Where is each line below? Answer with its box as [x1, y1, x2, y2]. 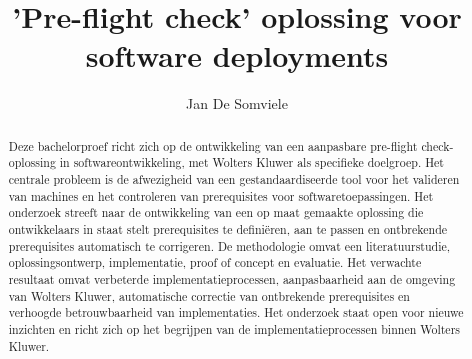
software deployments [85, 35, 389, 76]
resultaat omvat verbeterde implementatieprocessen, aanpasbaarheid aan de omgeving [8, 270, 456, 287]
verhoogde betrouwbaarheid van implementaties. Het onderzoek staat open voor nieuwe [8, 304, 464, 321]
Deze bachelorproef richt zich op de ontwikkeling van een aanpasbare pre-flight [8, 137, 418, 154]
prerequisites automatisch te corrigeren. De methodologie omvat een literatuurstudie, [8, 237, 451, 254]
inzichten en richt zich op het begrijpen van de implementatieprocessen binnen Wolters [8, 320, 460, 337]
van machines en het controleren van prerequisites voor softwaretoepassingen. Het [8, 187, 434, 204]
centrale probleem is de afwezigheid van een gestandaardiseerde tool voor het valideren [8, 171, 460, 188]
